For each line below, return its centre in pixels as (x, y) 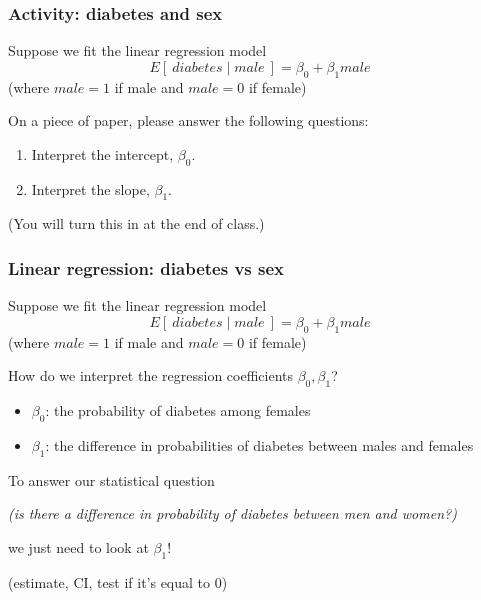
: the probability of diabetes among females (178, 409)
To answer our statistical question (111, 479)
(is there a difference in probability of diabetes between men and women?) (232, 513)
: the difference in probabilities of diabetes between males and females (259, 444)
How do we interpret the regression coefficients (150, 375)
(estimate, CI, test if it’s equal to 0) (118, 581)
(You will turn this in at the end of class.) (136, 223)
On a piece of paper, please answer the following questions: (188, 120)
